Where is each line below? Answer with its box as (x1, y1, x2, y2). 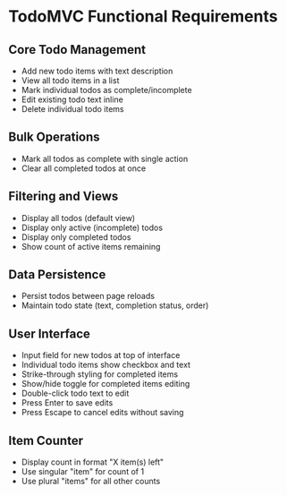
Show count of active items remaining (21, 241, 161, 252)
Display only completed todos (21, 231, 131, 243)
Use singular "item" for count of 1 (21, 466, 145, 477)
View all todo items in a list (21, 75, 120, 86)
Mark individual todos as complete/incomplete (21, 85, 193, 95)
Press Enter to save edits (21, 397, 114, 408)
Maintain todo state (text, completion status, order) (21, 300, 209, 311)
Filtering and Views (8, 189, 119, 204)
